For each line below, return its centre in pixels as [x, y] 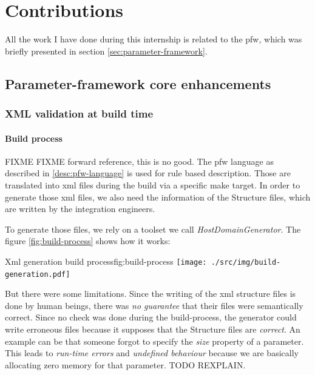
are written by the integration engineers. [80, 209]
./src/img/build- [246, 262]
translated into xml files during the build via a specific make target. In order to [153, 184]
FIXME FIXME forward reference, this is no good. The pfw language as [139, 161]
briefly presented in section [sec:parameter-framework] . [106, 51]
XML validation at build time [79, 114]
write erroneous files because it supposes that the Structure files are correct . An [153, 329]
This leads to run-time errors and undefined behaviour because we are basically [152, 353]
